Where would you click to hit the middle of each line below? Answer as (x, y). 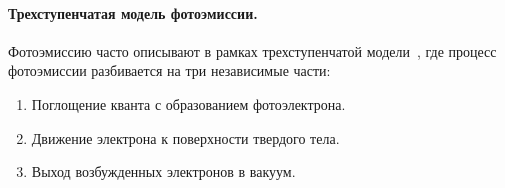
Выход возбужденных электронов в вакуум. (163, 171)
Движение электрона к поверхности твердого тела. (185, 137)
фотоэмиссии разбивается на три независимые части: (169, 70)
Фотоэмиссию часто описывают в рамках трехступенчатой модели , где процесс (252, 50)
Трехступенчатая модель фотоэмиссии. (133, 12)
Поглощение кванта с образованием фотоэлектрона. (188, 103)
